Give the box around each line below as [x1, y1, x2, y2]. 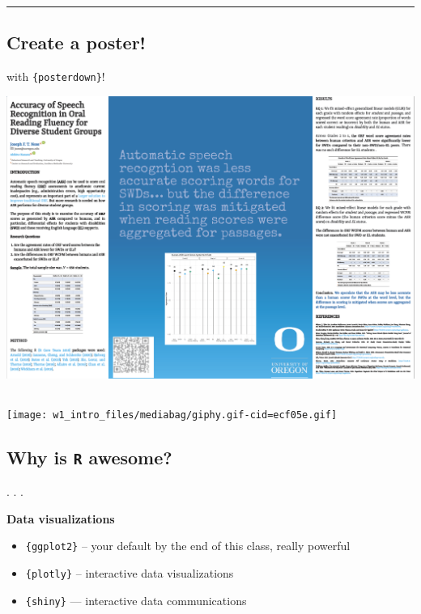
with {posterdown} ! [6, 68, 105, 85]
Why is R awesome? [6, 444, 172, 469]
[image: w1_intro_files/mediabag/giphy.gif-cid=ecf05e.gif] [6, 409, 338, 421]
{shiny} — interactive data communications [25, 591, 247, 608]
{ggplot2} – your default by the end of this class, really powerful [25, 537, 351, 554]
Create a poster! [6, 30, 146, 55]
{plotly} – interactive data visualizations [25, 564, 234, 581]
